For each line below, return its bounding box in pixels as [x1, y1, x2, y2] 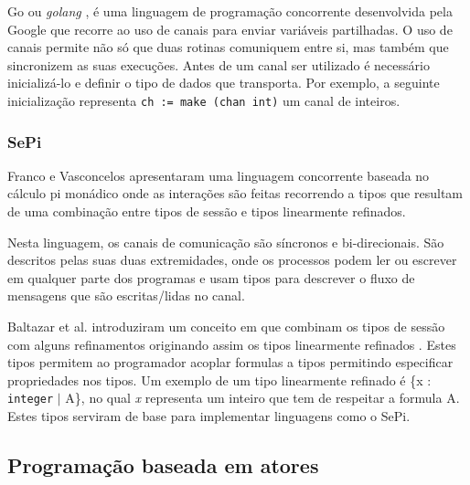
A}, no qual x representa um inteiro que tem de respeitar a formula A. [65, 388, 460, 407]
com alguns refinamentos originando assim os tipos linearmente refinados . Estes [7, 334, 456, 353]
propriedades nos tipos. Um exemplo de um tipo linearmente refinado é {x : [7, 370, 432, 389]
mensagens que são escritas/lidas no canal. [7, 286, 245, 305]
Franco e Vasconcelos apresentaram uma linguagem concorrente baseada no [7, 165, 430, 185]
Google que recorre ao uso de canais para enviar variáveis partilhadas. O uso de [7, 19, 453, 38]
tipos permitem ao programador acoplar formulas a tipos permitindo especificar [7, 353, 454, 372]
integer [7, 393, 54, 406]
